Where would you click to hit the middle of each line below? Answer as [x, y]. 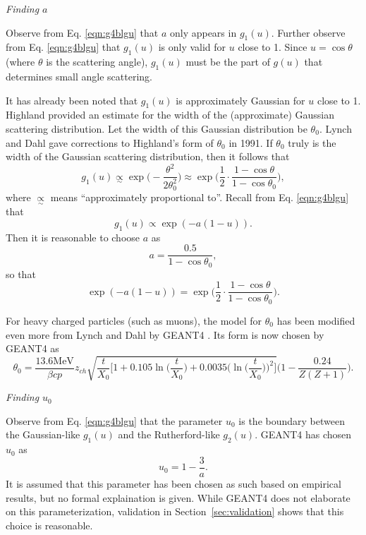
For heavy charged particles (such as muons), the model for [134, 320]
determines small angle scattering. [79, 76]
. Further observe [308, 32]
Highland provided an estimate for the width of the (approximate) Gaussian [170, 115]
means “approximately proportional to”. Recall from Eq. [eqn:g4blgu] [200, 197]
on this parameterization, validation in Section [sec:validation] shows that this [175, 511]
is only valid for [192, 47]
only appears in [203, 32]
